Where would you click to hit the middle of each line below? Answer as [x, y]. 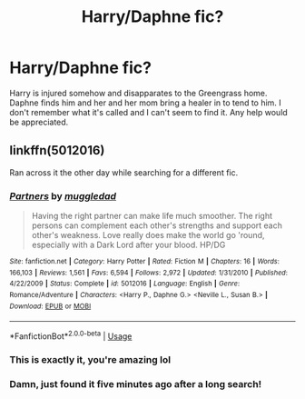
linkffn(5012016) [57, 150]
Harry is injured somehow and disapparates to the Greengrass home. [138, 93]
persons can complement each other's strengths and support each [157, 225]
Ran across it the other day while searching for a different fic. [124, 172]
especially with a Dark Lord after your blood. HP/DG [128, 245]
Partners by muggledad [63, 195]
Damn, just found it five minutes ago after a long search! [136, 384]
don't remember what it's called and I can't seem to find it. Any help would [148, 112]
